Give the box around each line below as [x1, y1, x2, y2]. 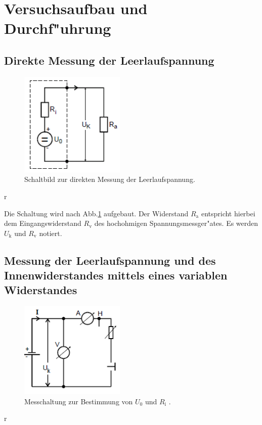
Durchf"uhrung [4, 18, 111, 38]
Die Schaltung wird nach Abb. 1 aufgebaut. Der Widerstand [4, 208, 189, 218]
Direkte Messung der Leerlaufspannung [4, 52, 214, 68]
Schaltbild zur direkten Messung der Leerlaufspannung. [24, 174, 195, 184]
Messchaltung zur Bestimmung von [24, 396, 133, 406]
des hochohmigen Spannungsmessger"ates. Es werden [94, 218, 258, 228]
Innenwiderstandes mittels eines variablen [4, 267, 228, 283]
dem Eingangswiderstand [4, 218, 81, 228]
